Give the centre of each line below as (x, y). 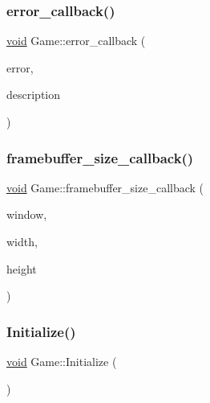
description (34, 95)
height (22, 268)
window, (27, 214)
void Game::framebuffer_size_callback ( (105, 187)
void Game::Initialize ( (62, 361)
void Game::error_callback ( (76, 41)
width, (22, 241)
